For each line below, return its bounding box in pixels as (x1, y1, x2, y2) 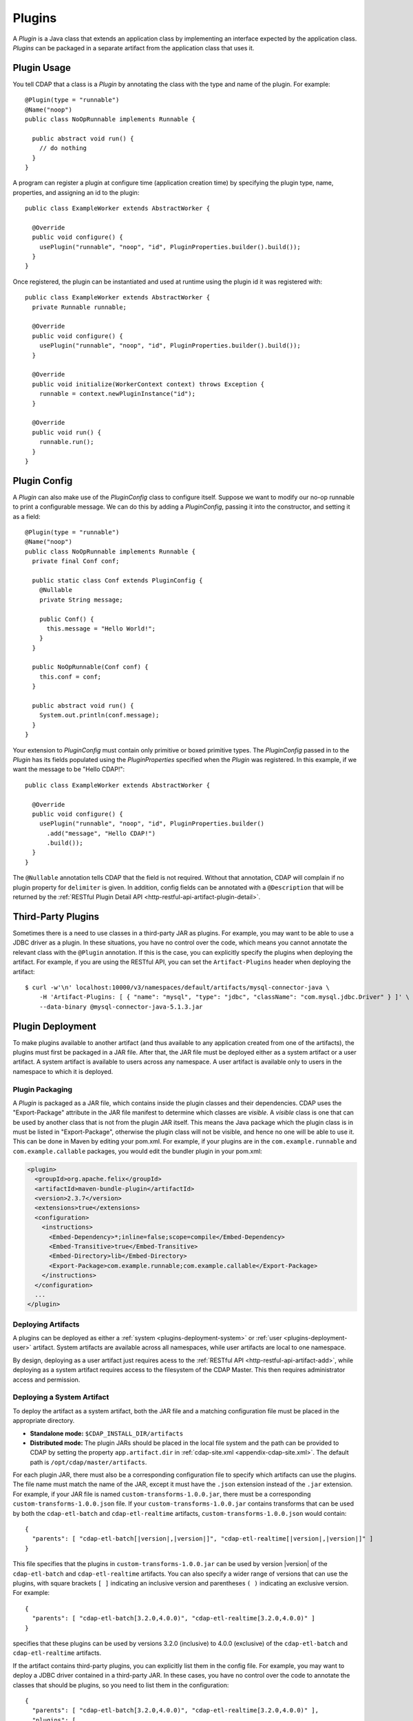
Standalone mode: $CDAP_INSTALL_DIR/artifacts (30, 1429, 184, 1437)
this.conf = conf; (39, 673, 102, 681)
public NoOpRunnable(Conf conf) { (32, 663, 149, 671)
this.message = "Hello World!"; (46, 624, 156, 633)
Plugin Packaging (12, 1084, 72, 1094)
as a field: (12, 512, 41, 520)
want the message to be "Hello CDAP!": (12, 765, 125, 774)
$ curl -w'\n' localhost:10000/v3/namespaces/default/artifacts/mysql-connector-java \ (25, 983, 330, 991)
